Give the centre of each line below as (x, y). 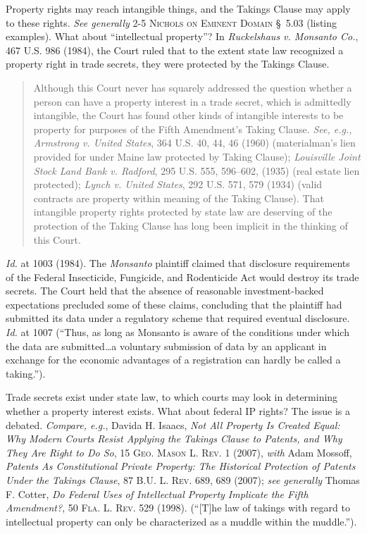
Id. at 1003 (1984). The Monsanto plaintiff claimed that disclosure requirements (178, 263)
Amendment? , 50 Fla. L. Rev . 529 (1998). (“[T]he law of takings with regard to (178, 508)
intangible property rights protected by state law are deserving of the (183, 212)
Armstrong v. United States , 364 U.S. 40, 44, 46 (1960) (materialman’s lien (194, 143)
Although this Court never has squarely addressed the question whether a (193, 87)
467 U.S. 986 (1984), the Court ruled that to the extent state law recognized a (175, 50)
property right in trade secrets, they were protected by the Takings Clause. (168, 64)
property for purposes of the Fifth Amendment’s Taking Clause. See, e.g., (193, 129)
